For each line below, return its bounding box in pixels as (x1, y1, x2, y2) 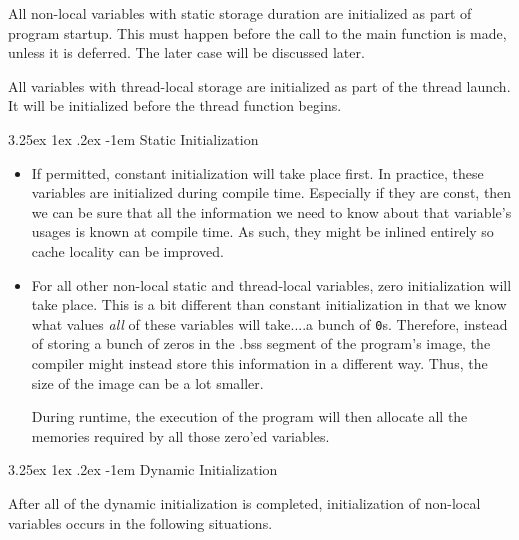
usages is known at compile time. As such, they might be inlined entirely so (31, 221, 494, 242)
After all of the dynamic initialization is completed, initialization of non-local (8, 492, 481, 513)
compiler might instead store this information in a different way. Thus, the (31, 352, 488, 373)
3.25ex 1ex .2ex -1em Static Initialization (8, 128, 259, 149)
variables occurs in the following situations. (8, 512, 273, 533)
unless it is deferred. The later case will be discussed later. (8, 42, 365, 63)
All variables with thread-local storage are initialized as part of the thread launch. (8, 75, 511, 96)
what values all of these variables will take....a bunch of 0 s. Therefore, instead (31, 313, 508, 334)
